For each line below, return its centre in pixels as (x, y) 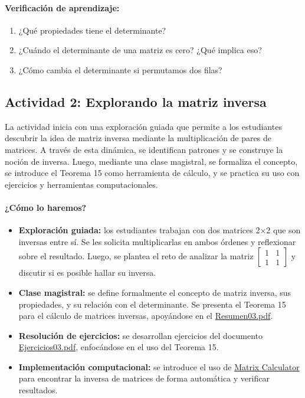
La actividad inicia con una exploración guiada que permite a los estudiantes (143, 126)
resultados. (38, 390)
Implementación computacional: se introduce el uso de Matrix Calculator (159, 366)
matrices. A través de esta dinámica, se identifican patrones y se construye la (144, 149)
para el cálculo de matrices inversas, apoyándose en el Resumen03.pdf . (146, 316)
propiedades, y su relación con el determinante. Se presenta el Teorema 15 (152, 304)
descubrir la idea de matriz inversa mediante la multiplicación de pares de (138, 138)
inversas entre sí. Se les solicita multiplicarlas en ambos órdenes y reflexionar (157, 241)
